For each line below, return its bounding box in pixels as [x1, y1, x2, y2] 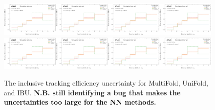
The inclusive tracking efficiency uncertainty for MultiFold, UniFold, [4, 78, 208, 88]
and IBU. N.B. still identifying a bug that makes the [4, 87, 181, 97]
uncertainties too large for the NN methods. [4, 97, 156, 107]
